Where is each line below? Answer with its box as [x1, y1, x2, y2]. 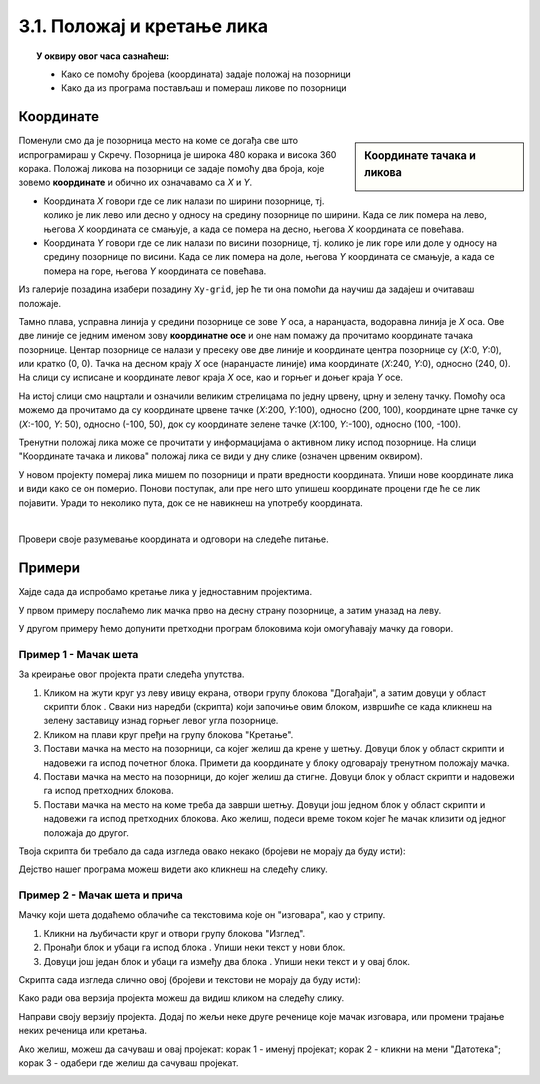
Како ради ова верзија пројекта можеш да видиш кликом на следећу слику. [18, 992, 345, 1004]
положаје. [18, 297, 62, 309]
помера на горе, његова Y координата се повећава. [43, 265, 267, 277]
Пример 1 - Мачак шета [18, 647, 139, 661]
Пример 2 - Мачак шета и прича [18, 888, 184, 902]
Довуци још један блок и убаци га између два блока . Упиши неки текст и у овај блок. [43, 955, 410, 967]
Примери [18, 560, 80, 577]
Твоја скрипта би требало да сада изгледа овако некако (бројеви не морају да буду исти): [18, 845, 406, 857]
